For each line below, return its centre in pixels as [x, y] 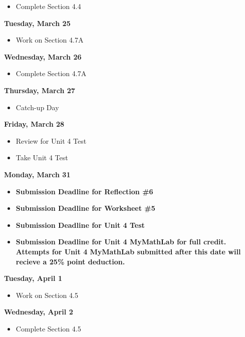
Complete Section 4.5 [48, 328]
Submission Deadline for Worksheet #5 [85, 208]
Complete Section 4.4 [48, 6]
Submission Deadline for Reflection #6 [84, 191]
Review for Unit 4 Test [51, 140]
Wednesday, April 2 [39, 312]
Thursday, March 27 [40, 90]
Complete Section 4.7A [51, 73]
